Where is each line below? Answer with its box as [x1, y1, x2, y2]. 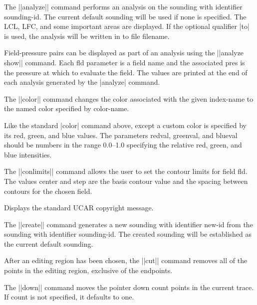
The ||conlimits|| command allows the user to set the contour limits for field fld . [4, 166, 248, 176]
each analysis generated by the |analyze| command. [4, 77, 160, 87]
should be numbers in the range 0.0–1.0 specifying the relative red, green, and [4, 140, 242, 150]
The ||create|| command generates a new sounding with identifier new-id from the [4, 219, 253, 229]
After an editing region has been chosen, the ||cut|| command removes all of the [4, 255, 248, 266]
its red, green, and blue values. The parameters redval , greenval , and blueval [4, 130, 238, 140]
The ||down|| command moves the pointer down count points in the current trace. [4, 282, 254, 292]
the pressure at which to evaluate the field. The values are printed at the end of [4, 67, 248, 77]
